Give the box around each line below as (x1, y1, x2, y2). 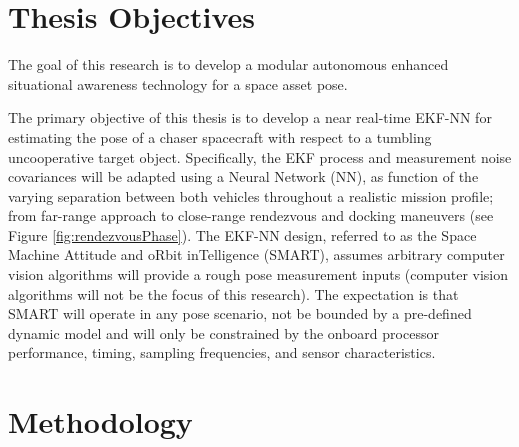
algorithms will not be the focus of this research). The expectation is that (8, 283, 459, 304)
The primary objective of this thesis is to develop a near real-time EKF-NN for (8, 107, 492, 128)
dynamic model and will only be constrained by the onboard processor (8, 322, 439, 343)
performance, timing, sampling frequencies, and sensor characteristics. (8, 342, 436, 363)
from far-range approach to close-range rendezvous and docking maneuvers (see (8, 205, 494, 226)
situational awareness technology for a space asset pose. (8, 73, 348, 94)
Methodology (8, 401, 193, 442)
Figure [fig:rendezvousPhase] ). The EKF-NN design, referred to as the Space (8, 224, 477, 245)
